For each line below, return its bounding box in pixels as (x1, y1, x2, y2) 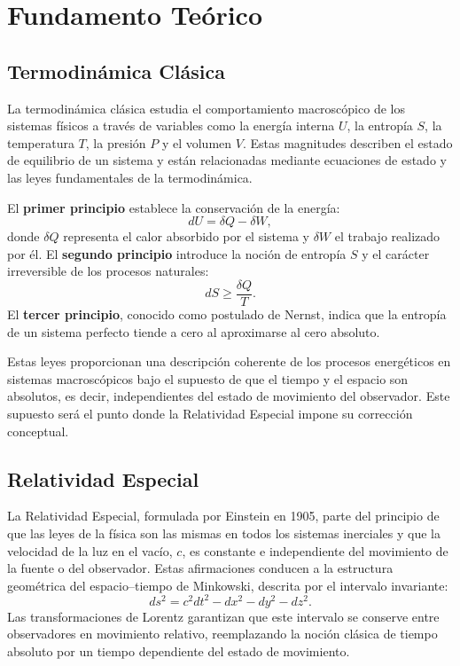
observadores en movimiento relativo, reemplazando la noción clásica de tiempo (7, 624, 438, 643)
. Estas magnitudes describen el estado (242, 133, 453, 152)
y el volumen (161, 133, 232, 152)
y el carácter (362, 244, 430, 262)
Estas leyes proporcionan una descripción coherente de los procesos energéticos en (7, 352, 451, 371)
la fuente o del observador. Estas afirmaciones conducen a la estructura (7, 559, 394, 577)
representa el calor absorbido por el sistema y (63, 227, 309, 246)
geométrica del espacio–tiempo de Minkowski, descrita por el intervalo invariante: (7, 576, 448, 594)
